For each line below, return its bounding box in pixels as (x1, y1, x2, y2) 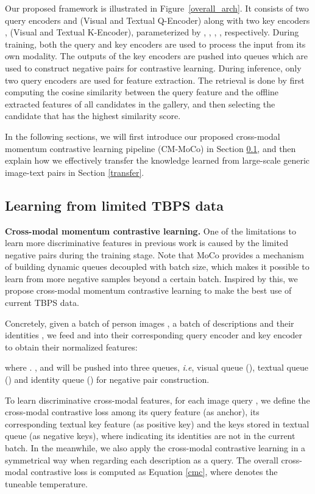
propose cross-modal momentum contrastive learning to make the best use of (5, 284, 292, 297)
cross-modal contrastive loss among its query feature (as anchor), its (5, 405, 260, 418)
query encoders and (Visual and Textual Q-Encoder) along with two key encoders (5, 13, 310, 26)
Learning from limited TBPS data (5, 195, 224, 214)
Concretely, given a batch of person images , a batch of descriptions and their (5, 316, 294, 329)
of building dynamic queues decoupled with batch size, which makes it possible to (5, 260, 310, 273)
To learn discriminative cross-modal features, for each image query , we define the (5, 393, 310, 406)
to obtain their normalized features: (5, 340, 138, 353)
